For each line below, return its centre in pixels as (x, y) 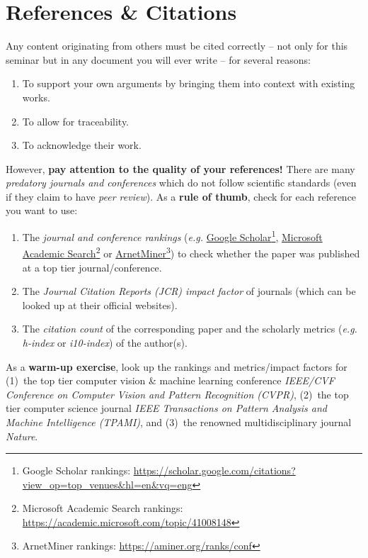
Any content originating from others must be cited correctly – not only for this (177, 46)
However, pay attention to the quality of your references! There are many (180, 168)
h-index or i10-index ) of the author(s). (105, 342)
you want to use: (42, 210)
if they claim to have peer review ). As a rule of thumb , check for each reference (181, 196)
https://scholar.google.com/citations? (214, 470)
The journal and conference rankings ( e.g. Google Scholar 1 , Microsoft (172, 236)
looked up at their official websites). (100, 305)
